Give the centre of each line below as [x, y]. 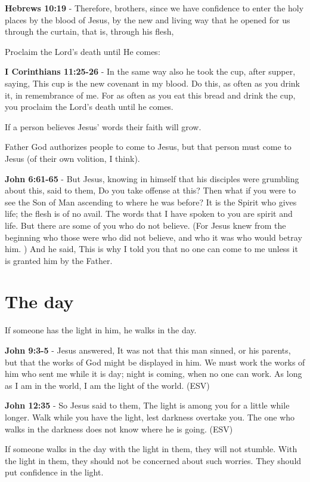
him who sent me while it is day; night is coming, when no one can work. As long [154, 374]
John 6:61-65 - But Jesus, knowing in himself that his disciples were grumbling [152, 178]
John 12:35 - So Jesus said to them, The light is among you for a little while [147, 405]
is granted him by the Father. [59, 260]
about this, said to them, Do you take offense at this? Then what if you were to [151, 190]
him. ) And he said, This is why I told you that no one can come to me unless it [151, 249]
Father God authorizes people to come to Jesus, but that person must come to [148, 147]
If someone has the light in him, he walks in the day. [101, 330]
